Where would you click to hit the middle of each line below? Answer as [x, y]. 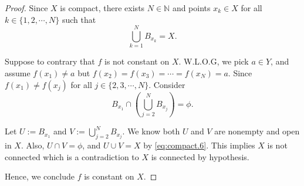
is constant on [109, 176]
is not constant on [137, 61]
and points [191, 8]
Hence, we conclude [40, 176]
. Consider [167, 84]
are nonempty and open [257, 131]
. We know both [151, 131]
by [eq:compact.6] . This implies [199, 145]
